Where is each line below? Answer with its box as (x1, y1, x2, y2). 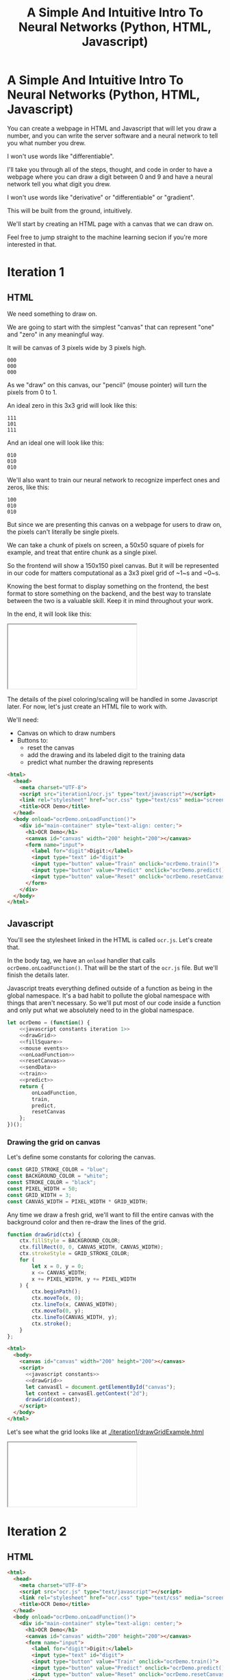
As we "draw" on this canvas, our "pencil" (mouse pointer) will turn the (7, 380, 207, 388)
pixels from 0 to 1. (7, 388, 57, 396)
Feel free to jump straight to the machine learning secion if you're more (7, 233, 207, 241)
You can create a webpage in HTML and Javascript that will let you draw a (7, 124, 217, 132)
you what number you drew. (7, 138, 86, 147)
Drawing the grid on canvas (7, 1137, 101, 1147)
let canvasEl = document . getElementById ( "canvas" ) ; (25, 1383, 176, 1390)
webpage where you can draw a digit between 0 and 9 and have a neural (7, 173, 214, 181)
